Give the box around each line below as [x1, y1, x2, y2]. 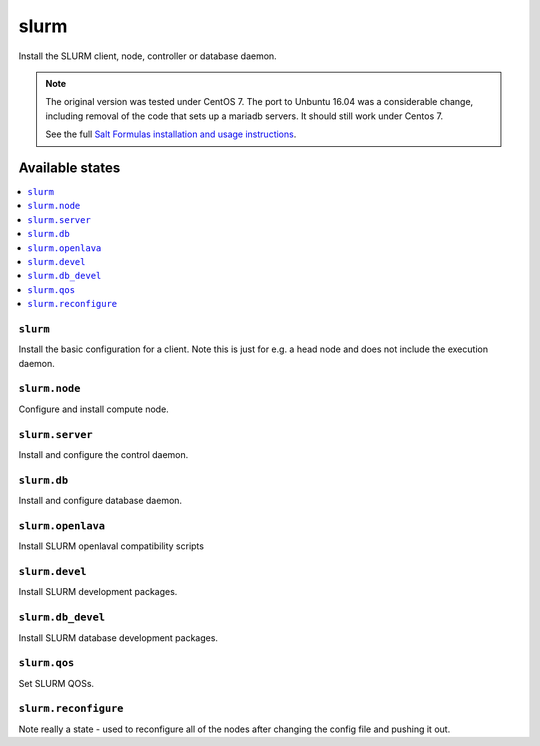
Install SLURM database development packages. [18, 631, 219, 644]
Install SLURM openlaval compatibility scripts [18, 540, 205, 552]
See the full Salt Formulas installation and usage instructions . [45, 128, 297, 140]
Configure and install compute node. [18, 403, 169, 415]
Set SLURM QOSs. [18, 677, 95, 689]
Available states [18, 159, 121, 176]
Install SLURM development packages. [18, 586, 178, 598]
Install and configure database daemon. [18, 495, 183, 507]
